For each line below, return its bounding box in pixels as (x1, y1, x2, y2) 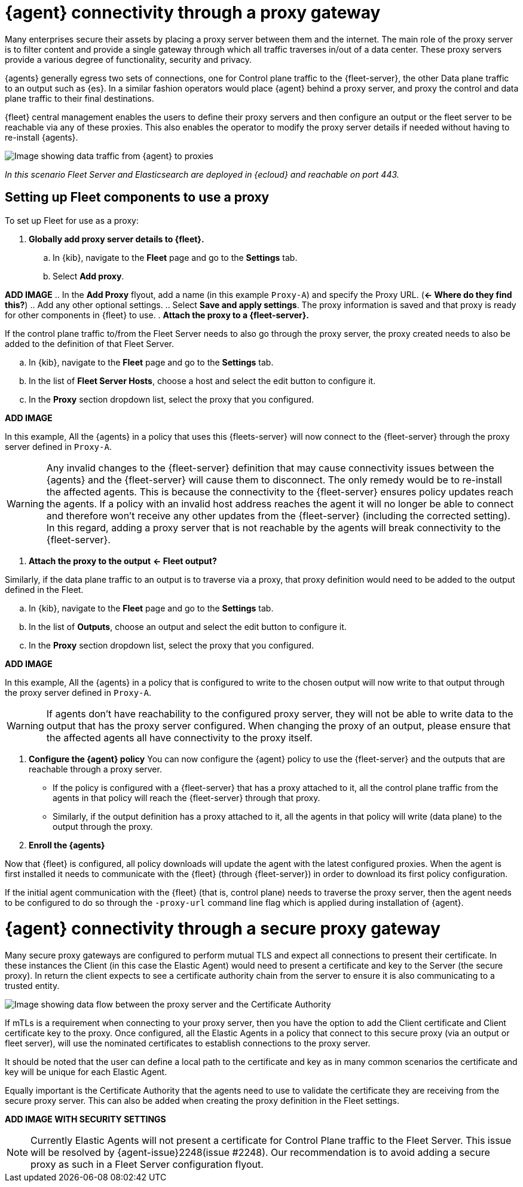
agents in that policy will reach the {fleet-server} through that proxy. (53, 792, 320, 803)
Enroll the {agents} (29, 839, 105, 850)
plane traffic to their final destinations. (5, 93, 154, 104)
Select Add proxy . (53, 270, 124, 281)
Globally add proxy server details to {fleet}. (29, 233, 204, 244)
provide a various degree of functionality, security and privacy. (5, 54, 252, 65)
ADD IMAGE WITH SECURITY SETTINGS (5, 1114, 166, 1125)
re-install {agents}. (5, 132, 78, 142)
